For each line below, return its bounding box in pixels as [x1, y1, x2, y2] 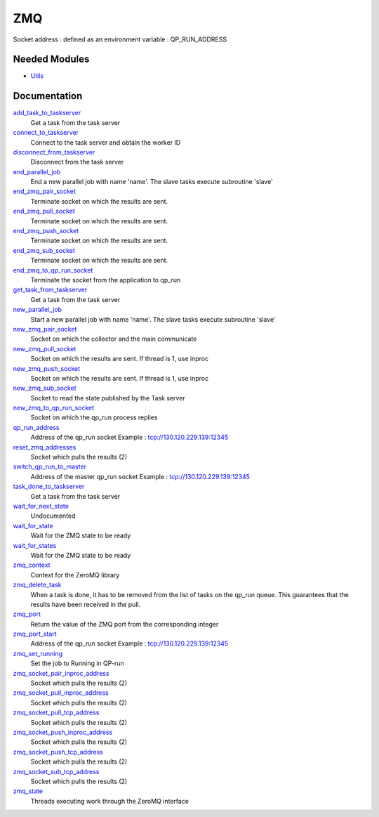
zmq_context [13, 561, 51, 569]
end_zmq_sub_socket [13, 246, 75, 254]
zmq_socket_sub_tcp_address [13, 767, 100, 776]
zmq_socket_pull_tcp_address [13, 708, 100, 717]
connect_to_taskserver [13, 129, 79, 137]
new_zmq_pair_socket [13, 325, 77, 333]
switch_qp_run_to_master [13, 462, 87, 471]
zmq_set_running [13, 649, 63, 658]
